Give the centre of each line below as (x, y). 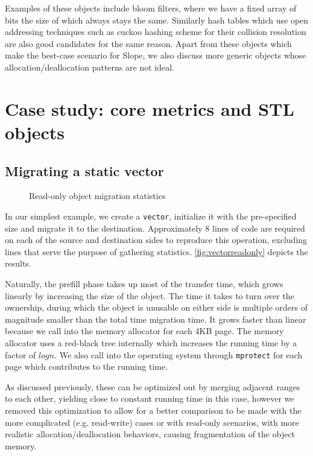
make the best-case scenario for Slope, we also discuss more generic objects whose (156, 55)
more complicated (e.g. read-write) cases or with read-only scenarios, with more (152, 422)
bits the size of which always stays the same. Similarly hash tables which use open (157, 20)
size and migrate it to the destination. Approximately (104, 228)
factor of (21, 354)
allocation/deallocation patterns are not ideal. (90, 67)
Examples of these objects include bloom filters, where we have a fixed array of (151, 8)
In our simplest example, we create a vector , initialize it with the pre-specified (151, 216)
